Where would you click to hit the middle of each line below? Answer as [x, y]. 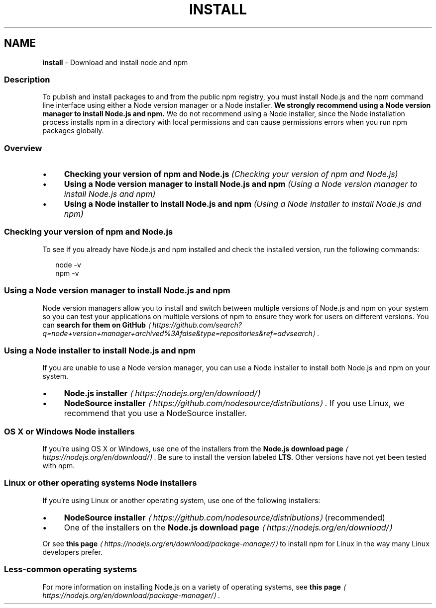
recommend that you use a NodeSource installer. [156, 413]
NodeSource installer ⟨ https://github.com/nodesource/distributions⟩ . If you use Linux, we [234, 403]
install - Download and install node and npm [115, 62]
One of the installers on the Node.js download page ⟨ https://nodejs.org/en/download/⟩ [228, 527]
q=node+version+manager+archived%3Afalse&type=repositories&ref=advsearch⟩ [179, 333]
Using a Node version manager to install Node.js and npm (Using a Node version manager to [241, 184]
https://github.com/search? [197, 325]
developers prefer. [72, 552]
